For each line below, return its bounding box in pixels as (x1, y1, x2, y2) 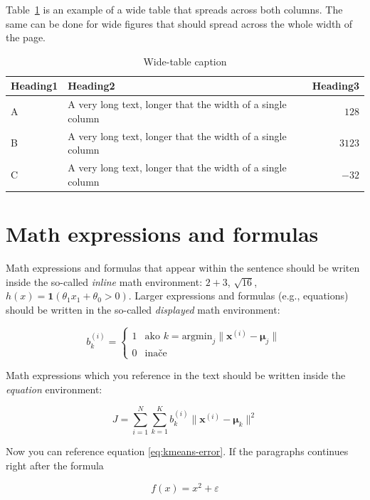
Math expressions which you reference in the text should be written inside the (6, 368, 346, 383)
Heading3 (312, 78, 359, 93)
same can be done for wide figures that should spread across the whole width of (6, 16, 353, 31)
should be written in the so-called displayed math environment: (6, 302, 280, 317)
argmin (181, 331, 213, 342)
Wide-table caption (143, 53, 227, 68)
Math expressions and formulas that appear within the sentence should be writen (6, 260, 360, 275)
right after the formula (6, 458, 104, 473)
